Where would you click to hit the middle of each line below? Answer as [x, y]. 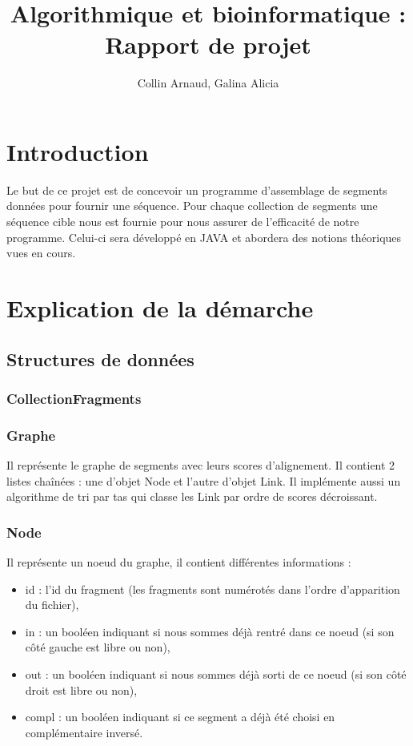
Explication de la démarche [160, 308]
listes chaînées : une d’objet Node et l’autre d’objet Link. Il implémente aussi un [204, 480]
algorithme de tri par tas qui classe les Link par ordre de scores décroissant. [192, 496]
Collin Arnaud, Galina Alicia [208, 83]
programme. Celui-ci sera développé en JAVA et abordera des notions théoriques [204, 237]
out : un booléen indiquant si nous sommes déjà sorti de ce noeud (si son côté [216, 674]
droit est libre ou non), [81, 690]
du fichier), [52, 605]
